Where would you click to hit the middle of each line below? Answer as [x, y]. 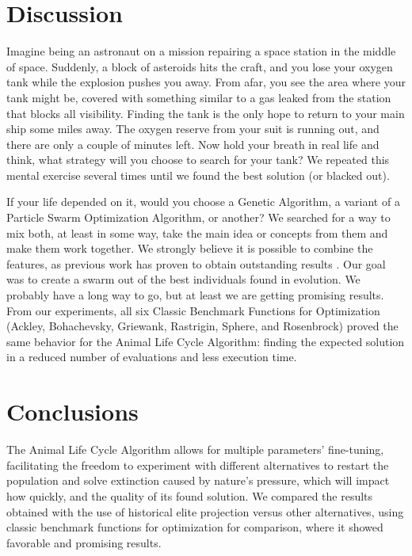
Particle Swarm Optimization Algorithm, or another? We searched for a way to [198, 217]
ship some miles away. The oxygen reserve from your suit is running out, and [193, 129]
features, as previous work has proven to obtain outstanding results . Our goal [196, 263]
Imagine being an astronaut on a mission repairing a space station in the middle [201, 51]
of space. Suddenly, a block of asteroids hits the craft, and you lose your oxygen [200, 66]
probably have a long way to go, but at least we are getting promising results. [195, 295]
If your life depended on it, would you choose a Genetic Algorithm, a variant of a [203, 202]
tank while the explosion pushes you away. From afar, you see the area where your [206, 82]
